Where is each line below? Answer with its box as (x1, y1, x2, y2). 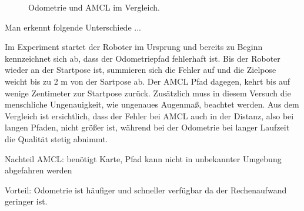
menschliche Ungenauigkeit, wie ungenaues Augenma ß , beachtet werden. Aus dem (5, 98, 299, 110)
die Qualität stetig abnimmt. (5, 132, 108, 145)
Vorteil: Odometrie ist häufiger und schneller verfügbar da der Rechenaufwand (5, 183, 287, 196)
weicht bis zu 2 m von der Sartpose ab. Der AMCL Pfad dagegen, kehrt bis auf (5, 75, 290, 87)
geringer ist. (5, 195, 48, 207)
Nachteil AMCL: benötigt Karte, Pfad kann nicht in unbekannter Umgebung (5, 152, 282, 165)
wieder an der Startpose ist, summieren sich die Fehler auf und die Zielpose (5, 63, 276, 76)
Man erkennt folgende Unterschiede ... (5, 21, 141, 33)
